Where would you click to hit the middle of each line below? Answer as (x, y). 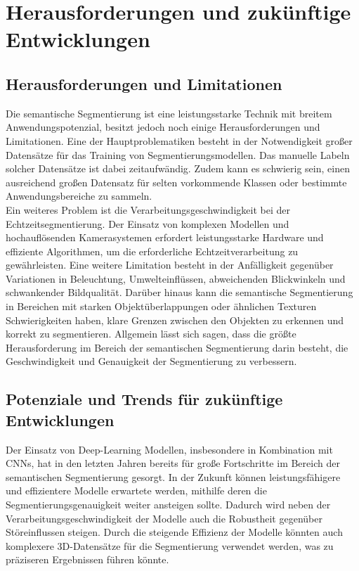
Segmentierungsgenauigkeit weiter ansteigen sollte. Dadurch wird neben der (168, 505)
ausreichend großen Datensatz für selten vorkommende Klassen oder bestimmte (176, 182)
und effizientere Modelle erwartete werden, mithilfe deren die (136, 490)
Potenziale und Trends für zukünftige (144, 399)
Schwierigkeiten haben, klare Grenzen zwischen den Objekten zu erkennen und (175, 320)
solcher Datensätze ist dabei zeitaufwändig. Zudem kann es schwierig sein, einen (178, 168)
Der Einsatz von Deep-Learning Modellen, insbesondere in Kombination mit (169, 449)
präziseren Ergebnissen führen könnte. (87, 559)
